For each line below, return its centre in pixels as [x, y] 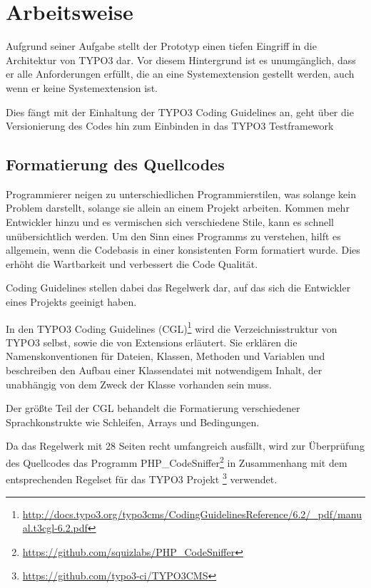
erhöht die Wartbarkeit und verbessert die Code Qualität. [132, 263]
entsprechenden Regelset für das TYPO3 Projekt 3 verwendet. [142, 478]
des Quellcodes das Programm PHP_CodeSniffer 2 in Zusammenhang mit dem [177, 461]
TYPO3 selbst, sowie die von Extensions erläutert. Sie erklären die [152, 342]
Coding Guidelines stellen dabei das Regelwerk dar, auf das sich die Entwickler [178, 288]
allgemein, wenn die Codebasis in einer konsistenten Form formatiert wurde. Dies [183, 250]
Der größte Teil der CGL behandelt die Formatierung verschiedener [153, 408]
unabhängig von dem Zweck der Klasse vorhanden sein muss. [139, 384]
